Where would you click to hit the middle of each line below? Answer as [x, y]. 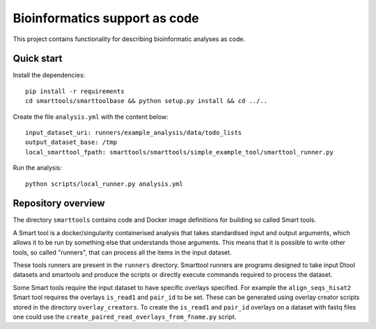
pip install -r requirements [75, 91]
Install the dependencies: [49, 75]
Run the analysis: [37, 168]
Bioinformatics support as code [106, 18]
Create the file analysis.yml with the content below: [91, 117]
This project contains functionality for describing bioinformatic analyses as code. [129, 39]
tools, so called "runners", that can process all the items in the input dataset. [123, 252]
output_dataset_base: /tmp [71, 142]
